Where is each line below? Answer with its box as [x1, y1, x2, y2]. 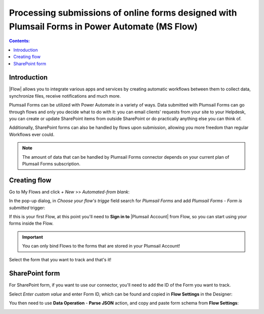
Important [22, 234, 44, 240]
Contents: [9, 38, 30, 44]
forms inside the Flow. [9, 220, 54, 227]
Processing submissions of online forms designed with [9, 7, 237, 18]
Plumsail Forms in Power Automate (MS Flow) [9, 21, 198, 32]
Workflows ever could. [9, 131, 55, 137]
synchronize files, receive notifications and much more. [9, 93, 121, 99]
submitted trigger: [9, 205, 45, 210]
